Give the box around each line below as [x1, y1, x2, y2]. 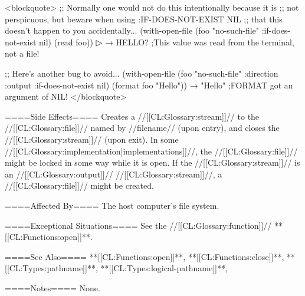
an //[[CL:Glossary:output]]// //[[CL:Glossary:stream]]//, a [5, 167, 222, 180]
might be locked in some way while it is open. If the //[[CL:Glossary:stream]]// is [5, 156, 300, 169]
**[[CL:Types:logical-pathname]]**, [100, 262, 228, 274]
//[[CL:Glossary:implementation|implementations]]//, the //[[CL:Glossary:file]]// [5, 144, 298, 157]
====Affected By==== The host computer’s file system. [5, 199, 219, 211]
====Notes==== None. [5, 281, 100, 294]
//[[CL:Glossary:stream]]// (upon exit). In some [5, 133, 179, 145]
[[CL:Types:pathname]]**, [5, 262, 98, 274]
